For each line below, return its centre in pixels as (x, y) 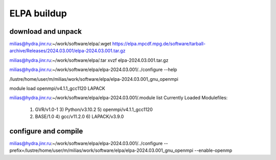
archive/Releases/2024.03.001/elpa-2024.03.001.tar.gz (67, 51)
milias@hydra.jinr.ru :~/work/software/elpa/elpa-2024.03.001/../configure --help (93, 70)
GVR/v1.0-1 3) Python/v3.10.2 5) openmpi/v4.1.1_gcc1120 (94, 109)
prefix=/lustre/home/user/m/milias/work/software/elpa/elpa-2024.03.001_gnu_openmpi (101, 150)
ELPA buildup (38, 13)
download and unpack (45, 31)
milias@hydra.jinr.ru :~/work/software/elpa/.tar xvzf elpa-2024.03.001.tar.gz (89, 60)
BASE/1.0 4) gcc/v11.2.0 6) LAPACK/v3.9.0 (79, 117)
